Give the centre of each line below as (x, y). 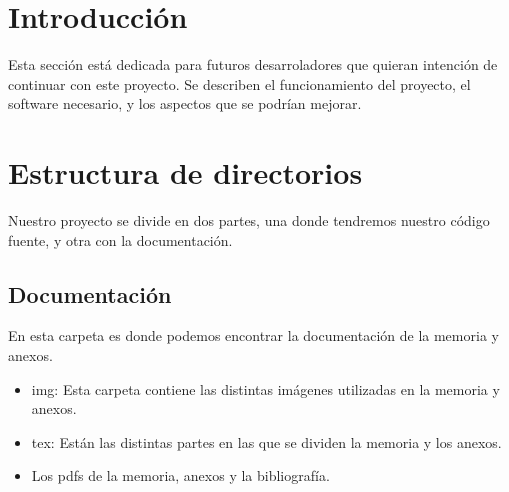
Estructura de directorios (185, 172)
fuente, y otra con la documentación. (120, 239)
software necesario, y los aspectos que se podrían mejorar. (185, 103)
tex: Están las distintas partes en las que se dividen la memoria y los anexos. (266, 441)
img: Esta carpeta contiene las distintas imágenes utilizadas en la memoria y (265, 388)
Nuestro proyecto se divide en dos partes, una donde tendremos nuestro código (249, 220)
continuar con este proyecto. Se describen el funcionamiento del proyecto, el (239, 83)
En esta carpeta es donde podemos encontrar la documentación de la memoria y (253, 335)
